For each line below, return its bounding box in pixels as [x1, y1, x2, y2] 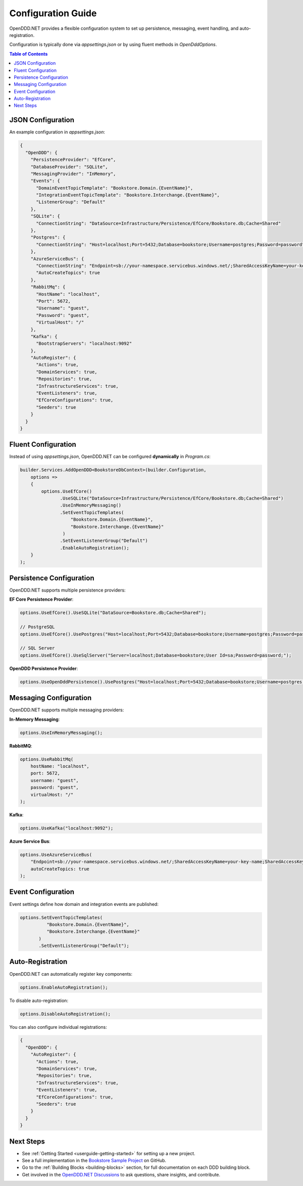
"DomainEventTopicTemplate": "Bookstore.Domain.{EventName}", [36, 185, 193, 191]
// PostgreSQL [20, 624, 55, 630]
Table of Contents [9, 51, 48, 57]
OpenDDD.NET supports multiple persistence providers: [9, 587, 126, 594]
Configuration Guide [9, 8, 97, 19]
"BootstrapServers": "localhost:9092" [36, 341, 132, 346]
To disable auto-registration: [9, 997, 68, 1003]
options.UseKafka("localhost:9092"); [20, 825, 114, 831]
